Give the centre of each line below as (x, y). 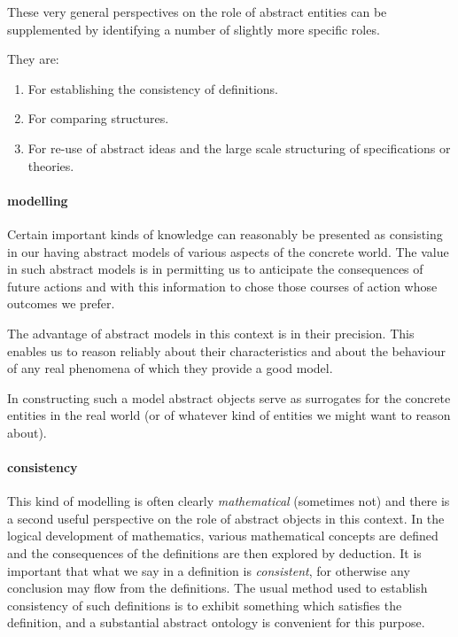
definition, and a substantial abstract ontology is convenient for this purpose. (216, 622)
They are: (33, 59)
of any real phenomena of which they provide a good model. (170, 368)
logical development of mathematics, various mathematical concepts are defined (223, 536)
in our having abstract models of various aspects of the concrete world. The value (228, 251)
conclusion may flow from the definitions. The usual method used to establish (217, 588)
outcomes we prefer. (61, 303)
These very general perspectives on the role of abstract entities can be (197, 12)
